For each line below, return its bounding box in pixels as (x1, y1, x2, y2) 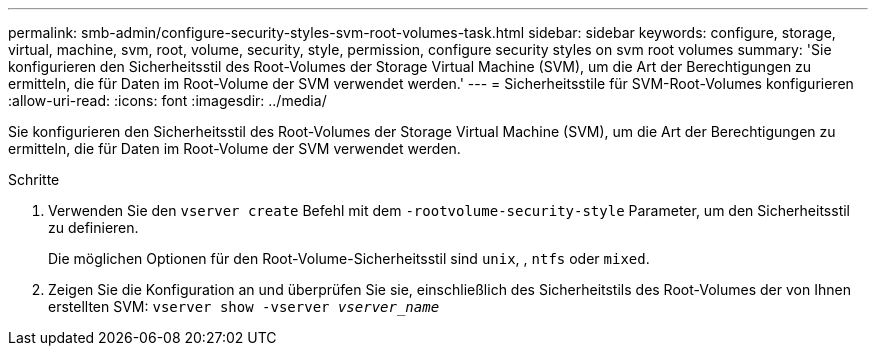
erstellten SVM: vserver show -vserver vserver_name (48, 298, 440, 315)
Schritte (8, 171, 60, 188)
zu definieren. (48, 219, 139, 236)
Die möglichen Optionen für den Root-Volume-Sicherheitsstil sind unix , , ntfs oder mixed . (48, 250, 650, 267)
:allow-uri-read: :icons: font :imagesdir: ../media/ (8, 92, 327, 109)
